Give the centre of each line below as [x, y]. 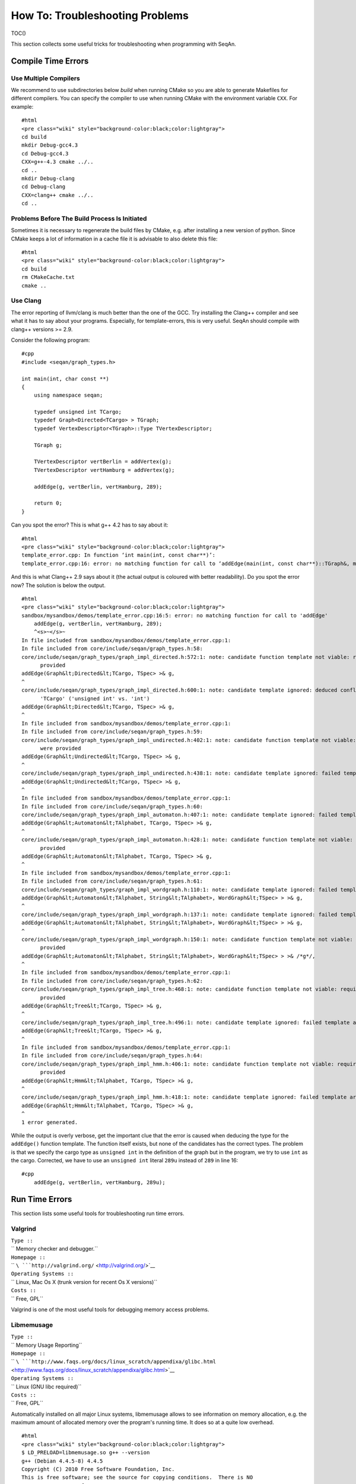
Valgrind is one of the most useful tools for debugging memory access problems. [110, 1309]
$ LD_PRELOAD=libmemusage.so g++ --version [86, 1453]
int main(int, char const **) [66, 379]
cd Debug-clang [44, 187]
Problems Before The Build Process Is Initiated [79, 218]
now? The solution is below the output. [58, 585]
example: [22, 106]
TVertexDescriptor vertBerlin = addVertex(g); [103, 462]
